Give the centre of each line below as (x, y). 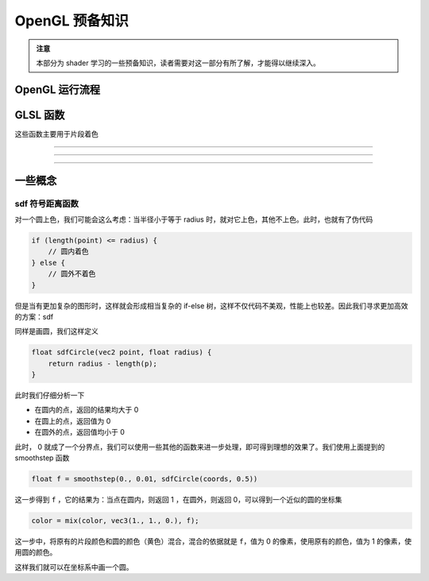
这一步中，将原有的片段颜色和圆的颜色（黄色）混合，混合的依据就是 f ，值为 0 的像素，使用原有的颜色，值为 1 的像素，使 (213, 541)
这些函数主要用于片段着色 (56, 134)
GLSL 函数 (40, 115)
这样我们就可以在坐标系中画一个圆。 (74, 567)
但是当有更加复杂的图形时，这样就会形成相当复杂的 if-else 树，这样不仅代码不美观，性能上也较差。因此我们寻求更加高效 (211, 305)
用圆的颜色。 (36, 552)
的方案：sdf (34, 316)
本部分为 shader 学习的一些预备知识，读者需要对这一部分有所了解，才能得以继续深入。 (178, 63)
